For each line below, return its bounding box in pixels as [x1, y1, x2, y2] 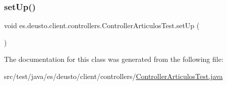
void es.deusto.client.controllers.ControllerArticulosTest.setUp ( [4, 20, 200, 31]
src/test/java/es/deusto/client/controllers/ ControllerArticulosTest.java [4, 71, 223, 81]
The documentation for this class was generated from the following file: [4, 54, 223, 64]
